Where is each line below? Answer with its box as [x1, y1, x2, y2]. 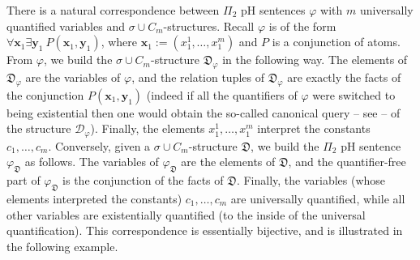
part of [6, 172, 41, 189]
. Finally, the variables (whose [236, 172, 386, 189]
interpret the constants [257, 120, 371, 137]
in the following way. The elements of [222, 51, 408, 68]
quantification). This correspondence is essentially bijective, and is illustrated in [6, 222, 403, 239]
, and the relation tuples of [131, 68, 264, 85]
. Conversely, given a [48, 137, 151, 154]
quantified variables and [6, 17, 125, 34]
